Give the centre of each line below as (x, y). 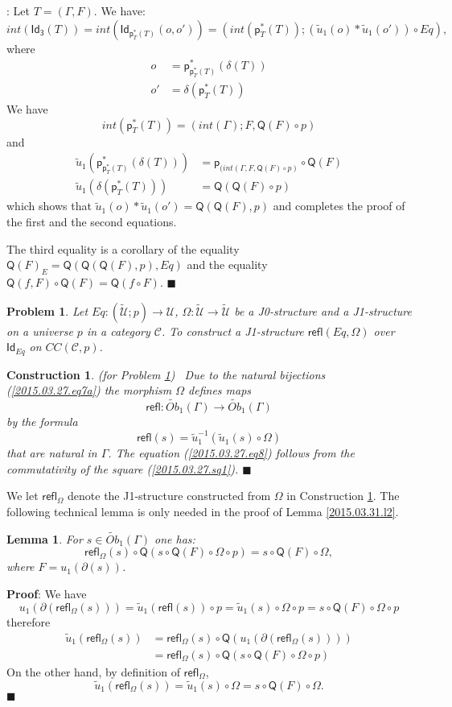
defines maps (220, 390)
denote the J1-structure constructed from (169, 496)
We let (23, 496)
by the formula (42, 421)
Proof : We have (47, 594)
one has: (175, 538)
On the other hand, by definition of (93, 671)
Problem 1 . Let (47, 310)
